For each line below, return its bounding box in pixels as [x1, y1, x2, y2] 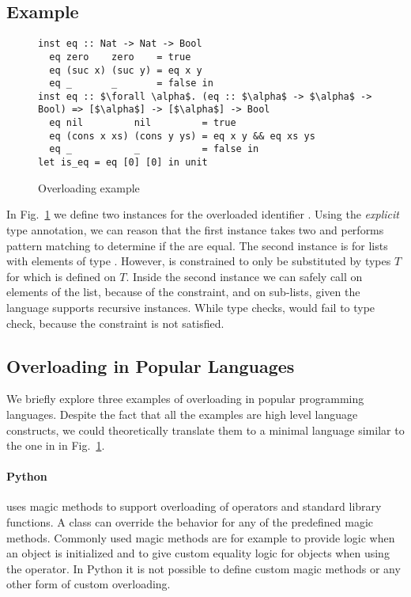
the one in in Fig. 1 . [6, 437, 105, 454]
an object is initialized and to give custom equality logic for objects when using [6, 545, 390, 561]
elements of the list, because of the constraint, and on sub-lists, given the [6, 283, 360, 300]
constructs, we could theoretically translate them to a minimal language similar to [6, 421, 405, 438]
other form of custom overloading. [6, 576, 171, 592]
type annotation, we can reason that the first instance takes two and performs [6, 221, 384, 238]
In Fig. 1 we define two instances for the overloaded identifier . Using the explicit [6, 206, 399, 222]
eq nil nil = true [49, 117, 236, 129]
